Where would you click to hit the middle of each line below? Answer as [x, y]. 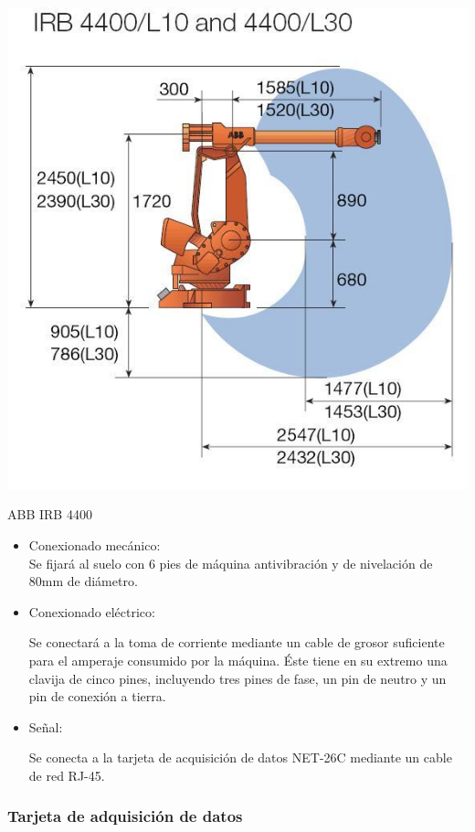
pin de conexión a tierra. [97, 696]
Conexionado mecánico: [95, 544]
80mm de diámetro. [83, 581]
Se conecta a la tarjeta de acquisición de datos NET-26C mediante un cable [240, 757]
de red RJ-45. [67, 775]
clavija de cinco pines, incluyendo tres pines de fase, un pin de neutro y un [237, 678]
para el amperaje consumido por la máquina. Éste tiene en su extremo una [238, 660]
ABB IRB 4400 [50, 514]
